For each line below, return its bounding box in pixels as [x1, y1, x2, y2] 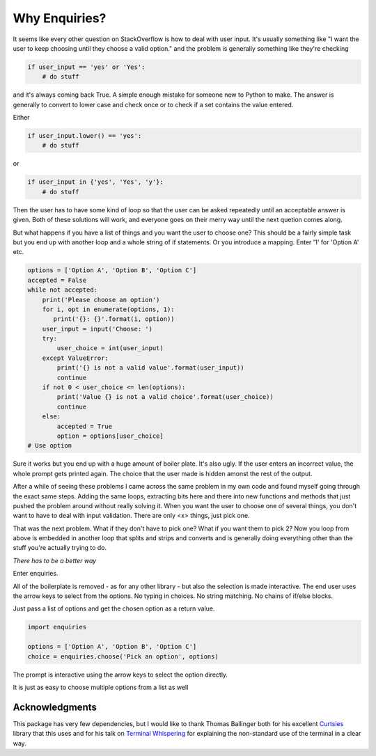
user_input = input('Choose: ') [42, 324, 153, 333]
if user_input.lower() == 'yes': [27, 132, 142, 140]
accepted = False [27, 276, 87, 284]
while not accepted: [27, 286, 97, 294]
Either [13, 113, 31, 122]
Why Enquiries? [13, 10, 107, 26]
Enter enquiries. [13, 569, 58, 578]
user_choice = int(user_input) [56, 345, 164, 352]
